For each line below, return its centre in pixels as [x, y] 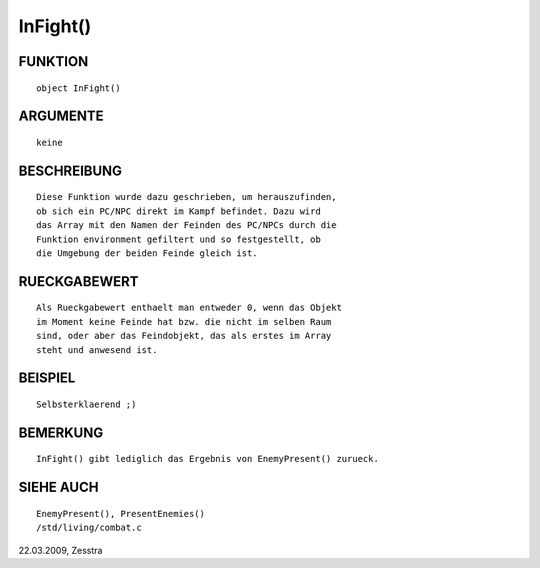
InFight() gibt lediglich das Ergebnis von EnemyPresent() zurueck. [207, 459]
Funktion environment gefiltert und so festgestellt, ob [179, 239]
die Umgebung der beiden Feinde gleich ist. [147, 253]
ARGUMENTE [61, 116]
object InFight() [78, 88]
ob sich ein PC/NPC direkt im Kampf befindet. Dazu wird [179, 211]
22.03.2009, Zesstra [60, 550]
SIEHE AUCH [58, 487]
